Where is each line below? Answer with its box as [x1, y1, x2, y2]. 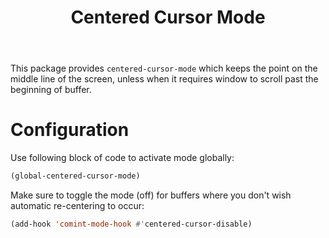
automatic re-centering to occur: [10, 200, 145, 211]
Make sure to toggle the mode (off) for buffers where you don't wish [10, 189, 292, 201]
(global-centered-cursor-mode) [10, 171, 141, 181]
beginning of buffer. [10, 84, 92, 96]
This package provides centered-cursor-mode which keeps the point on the [10, 62, 318, 75]
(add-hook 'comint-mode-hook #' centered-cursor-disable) [10, 219, 253, 229]
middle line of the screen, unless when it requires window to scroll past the [10, 73, 319, 85]
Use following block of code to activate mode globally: [10, 152, 235, 164]
